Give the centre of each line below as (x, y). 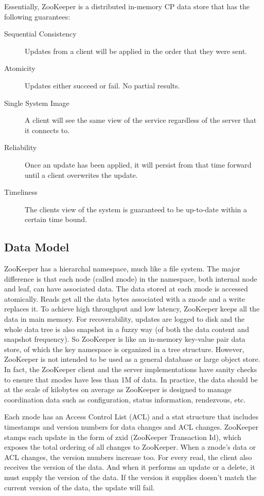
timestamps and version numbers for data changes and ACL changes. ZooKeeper (131, 427)
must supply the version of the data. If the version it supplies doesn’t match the (130, 477)
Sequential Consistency (40, 34)
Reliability (21, 147)
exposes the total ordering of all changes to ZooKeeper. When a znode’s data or (130, 447)
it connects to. (47, 130)
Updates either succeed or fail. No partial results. (102, 85)
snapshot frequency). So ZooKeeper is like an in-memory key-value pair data (125, 339)
